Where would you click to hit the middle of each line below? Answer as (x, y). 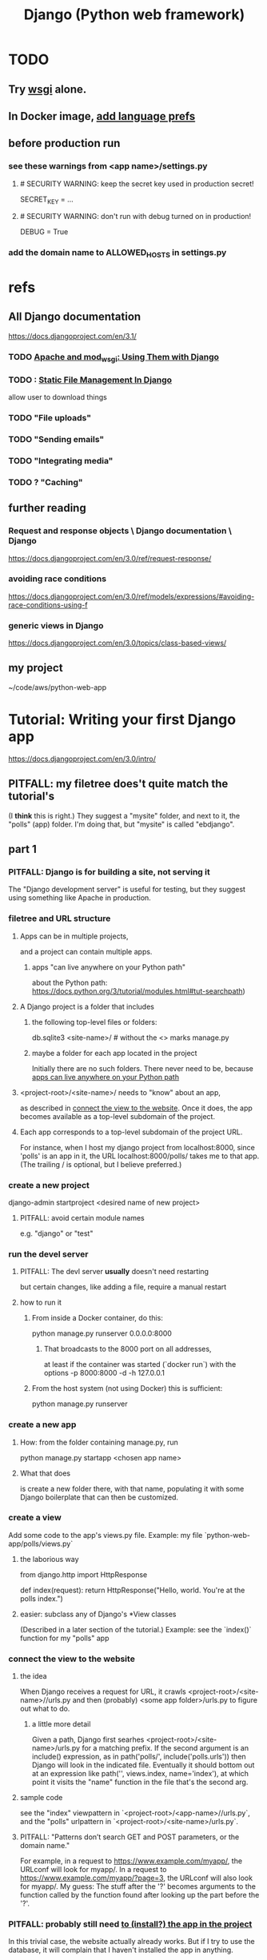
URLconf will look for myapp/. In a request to (93, 1870)
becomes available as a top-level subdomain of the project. (118, 1116)
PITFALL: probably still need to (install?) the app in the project (130, 1924)
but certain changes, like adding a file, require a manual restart (123, 1287)
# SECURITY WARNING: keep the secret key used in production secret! (137, 183)
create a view (35, 1518)
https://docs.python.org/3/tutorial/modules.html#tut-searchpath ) (138, 991)
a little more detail (61, 1724)
